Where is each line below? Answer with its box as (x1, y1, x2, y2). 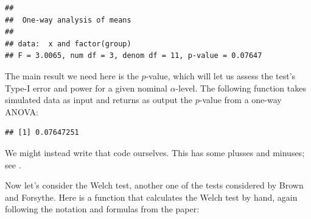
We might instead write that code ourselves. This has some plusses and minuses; (5, 146, 305, 159)
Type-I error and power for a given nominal (5, 81, 167, 94)
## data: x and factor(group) (5, 39, 131, 48)
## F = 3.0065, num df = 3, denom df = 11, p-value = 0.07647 (5, 51, 262, 60)
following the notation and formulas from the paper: (5, 203, 200, 215)
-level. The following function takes (175, 81, 306, 94)
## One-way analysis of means (5, 15, 131, 24)
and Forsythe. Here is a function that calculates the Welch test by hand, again (5, 190, 298, 203)
